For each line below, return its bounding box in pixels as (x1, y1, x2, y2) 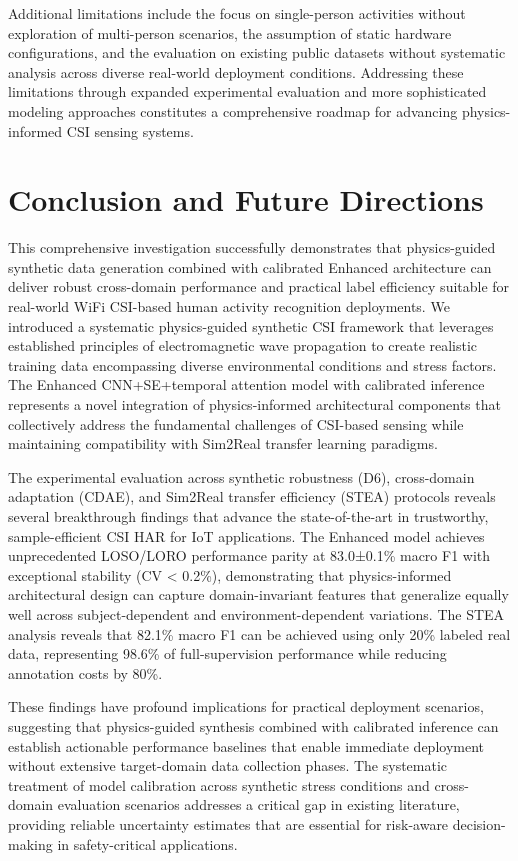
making (8, 833, 53, 854)
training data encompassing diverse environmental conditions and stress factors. (8, 354, 497, 375)
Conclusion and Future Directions (8, 179, 484, 220)
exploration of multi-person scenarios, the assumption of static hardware (8, 22, 452, 43)
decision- (452, 813, 506, 834)
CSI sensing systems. (66, 120, 194, 141)
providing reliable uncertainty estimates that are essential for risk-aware (8, 813, 449, 834)
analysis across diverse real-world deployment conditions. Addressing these (8, 61, 464, 82)
